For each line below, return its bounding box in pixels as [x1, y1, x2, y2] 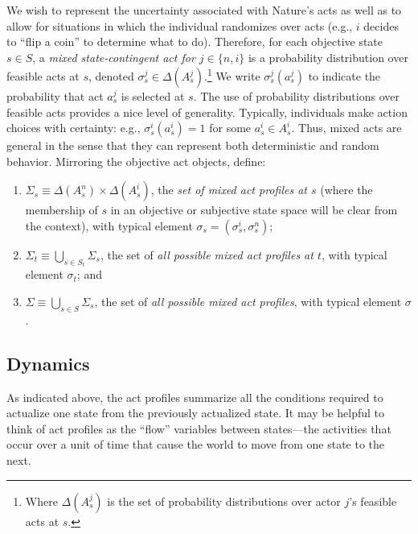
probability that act [6, 88, 104, 105]
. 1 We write [203, 65, 260, 85]
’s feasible [349, 492, 397, 509]
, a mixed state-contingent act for [32, 48, 195, 65]
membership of [25, 201, 98, 218]
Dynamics [6, 350, 90, 375]
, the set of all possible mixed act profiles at [100, 246, 313, 263]
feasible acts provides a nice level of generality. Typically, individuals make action [6, 103, 408, 120]
